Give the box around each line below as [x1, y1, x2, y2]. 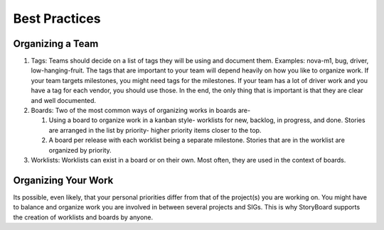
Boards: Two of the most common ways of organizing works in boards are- [31, 106, 251, 115]
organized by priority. [48, 146, 112, 154]
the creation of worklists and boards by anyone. [13, 213, 153, 221]
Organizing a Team [13, 38, 99, 50]
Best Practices [13, 11, 101, 26]
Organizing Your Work [13, 174, 114, 186]
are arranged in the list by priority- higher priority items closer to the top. [48, 126, 262, 134]
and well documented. [31, 96, 96, 104]
